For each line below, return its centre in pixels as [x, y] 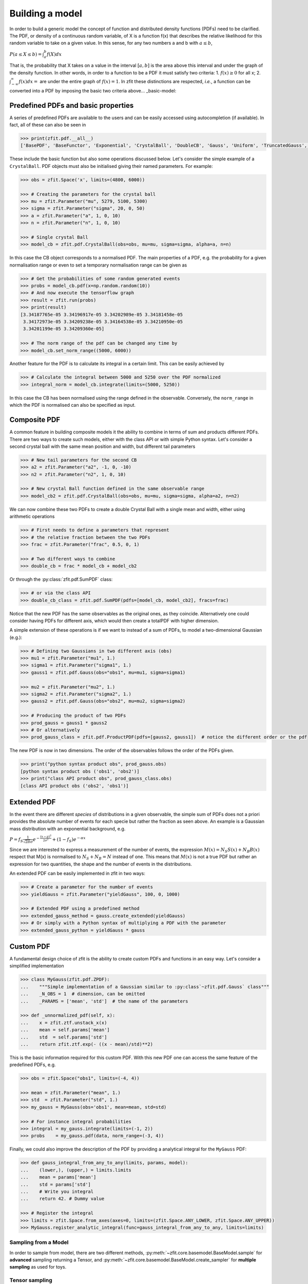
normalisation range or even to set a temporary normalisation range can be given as [98, 265]
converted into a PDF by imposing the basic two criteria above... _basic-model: [93, 90]
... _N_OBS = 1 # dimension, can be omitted [83, 994]
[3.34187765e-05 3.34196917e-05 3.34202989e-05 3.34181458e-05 [102, 314]
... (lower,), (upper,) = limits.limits [76, 1170]
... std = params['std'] [55, 1184]
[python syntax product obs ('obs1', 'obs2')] [80, 771]
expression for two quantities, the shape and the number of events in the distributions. [101, 864]
